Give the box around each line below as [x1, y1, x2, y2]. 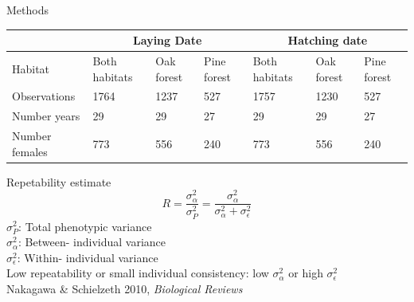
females [12, 143, 48, 159]
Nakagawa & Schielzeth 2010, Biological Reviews [6, 280, 243, 296]
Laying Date [133, 32, 202, 49]
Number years [12, 108, 80, 124]
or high [288, 265, 323, 281]
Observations [12, 88, 76, 104]
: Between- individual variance [18, 233, 166, 250]
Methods [6, 2, 49, 18]
